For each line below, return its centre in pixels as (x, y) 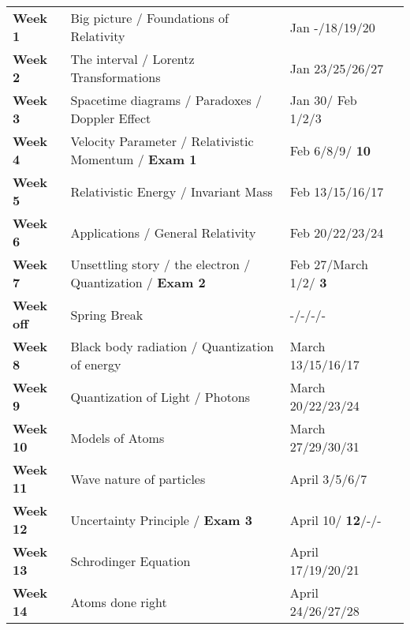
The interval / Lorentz (132, 59)
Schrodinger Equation (130, 561)
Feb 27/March (329, 264)
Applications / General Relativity (163, 232)
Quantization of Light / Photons (160, 396)
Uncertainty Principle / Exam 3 (162, 519)
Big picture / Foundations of (149, 18)
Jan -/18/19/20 (332, 27)
